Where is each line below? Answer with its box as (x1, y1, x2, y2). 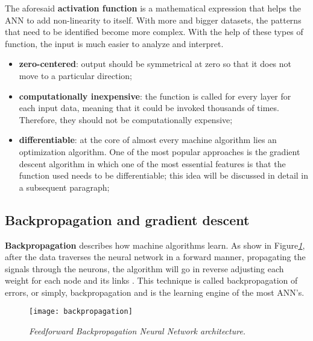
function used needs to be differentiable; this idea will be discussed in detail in (19, 169, 309, 182)
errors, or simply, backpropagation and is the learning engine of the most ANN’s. (5, 285, 305, 298)
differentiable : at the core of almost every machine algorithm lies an (19, 133, 277, 146)
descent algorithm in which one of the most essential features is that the (19, 157, 286, 170)
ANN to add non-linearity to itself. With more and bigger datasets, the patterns (5, 13, 302, 26)
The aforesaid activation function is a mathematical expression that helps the (5, 2, 301, 14)
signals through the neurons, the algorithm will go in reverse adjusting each (5, 262, 284, 275)
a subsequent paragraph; (19, 180, 110, 193)
